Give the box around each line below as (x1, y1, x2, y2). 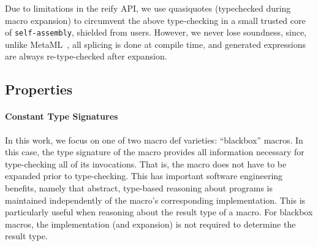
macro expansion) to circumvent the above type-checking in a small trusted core (5, 13, 306, 26)
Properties (5, 80, 73, 99)
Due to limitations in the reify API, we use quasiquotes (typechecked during (5, 2, 291, 14)
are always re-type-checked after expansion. (5, 50, 167, 63)
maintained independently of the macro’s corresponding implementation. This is (5, 193, 306, 206)
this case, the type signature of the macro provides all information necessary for (5, 145, 305, 158)
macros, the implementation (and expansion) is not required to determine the (5, 217, 296, 230)
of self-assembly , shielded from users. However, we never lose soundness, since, (5, 26, 307, 39)
